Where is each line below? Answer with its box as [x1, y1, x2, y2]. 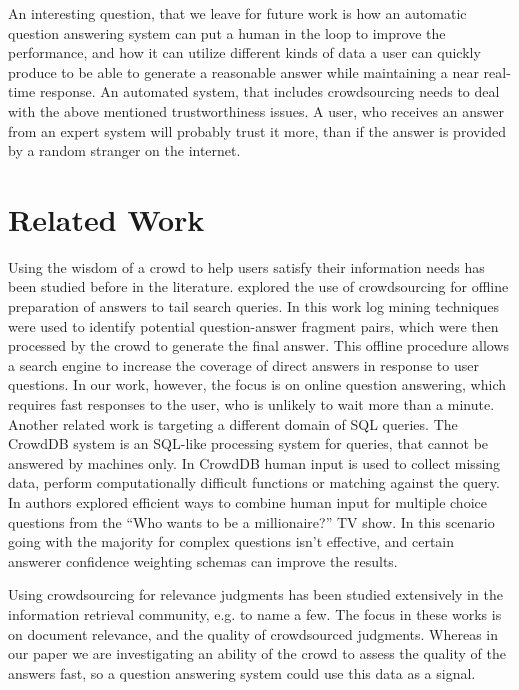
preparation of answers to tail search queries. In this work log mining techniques [8, 296, 500, 317]
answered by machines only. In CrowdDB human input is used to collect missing [8, 452, 501, 473]
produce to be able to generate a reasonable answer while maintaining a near [8, 61, 479, 82]
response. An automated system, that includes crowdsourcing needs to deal [39, 81, 500, 102]
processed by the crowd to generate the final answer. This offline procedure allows [8, 335, 510, 356]
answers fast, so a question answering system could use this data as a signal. [8, 662, 476, 683]
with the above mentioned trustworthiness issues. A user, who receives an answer [8, 100, 504, 121]
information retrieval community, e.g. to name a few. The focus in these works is [8, 603, 502, 624]
